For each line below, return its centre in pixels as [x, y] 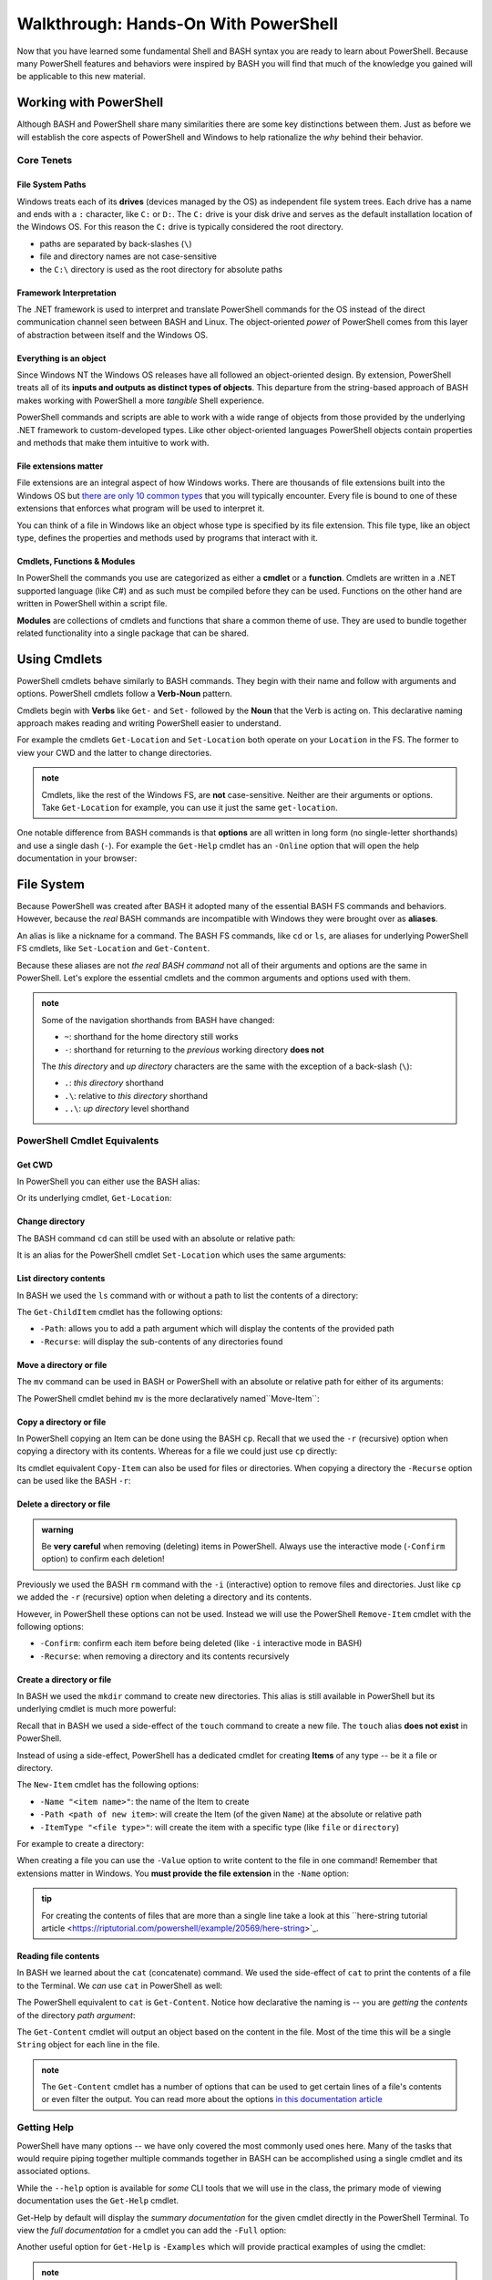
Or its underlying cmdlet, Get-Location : [94, 1198]
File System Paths [51, 185]
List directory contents [61, 1279]
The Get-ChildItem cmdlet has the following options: [120, 1312]
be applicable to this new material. [81, 77]
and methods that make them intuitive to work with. [113, 443]
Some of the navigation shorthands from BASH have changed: [158, 1020]
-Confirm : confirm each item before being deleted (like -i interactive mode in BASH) [201, 1643]
